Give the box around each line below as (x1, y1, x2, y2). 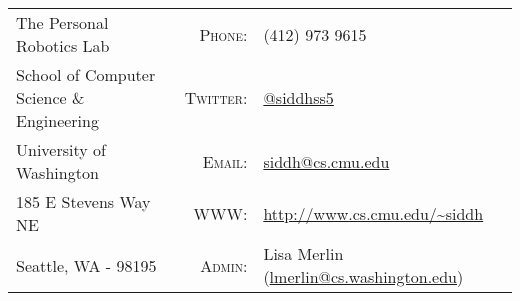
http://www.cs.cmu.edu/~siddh (263, 201, 484, 225)
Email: (202, 149, 248, 173)
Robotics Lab (16, 34, 110, 57)
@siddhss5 (263, 86, 334, 109)
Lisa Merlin (263, 242, 344, 265)
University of (16, 138, 106, 161)
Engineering (16, 109, 99, 132)
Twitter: (184, 86, 248, 109)
